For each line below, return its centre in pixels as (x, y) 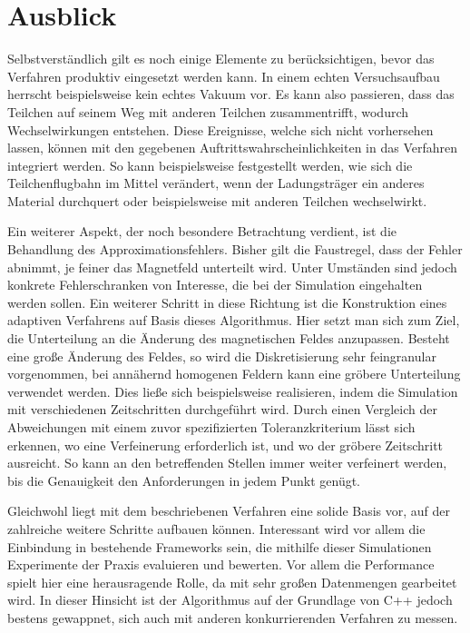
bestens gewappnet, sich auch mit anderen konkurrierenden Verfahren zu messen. (233, 617)
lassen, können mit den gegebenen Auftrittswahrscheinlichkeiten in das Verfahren (233, 148)
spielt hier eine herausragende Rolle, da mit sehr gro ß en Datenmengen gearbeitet (232, 582)
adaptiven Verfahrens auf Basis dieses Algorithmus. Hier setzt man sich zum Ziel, (234, 320)
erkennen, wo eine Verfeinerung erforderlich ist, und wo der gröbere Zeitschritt (225, 445)
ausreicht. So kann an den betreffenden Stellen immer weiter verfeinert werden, (227, 463)
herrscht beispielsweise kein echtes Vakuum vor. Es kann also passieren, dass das (231, 94)
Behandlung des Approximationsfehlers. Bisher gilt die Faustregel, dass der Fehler (235, 249)
